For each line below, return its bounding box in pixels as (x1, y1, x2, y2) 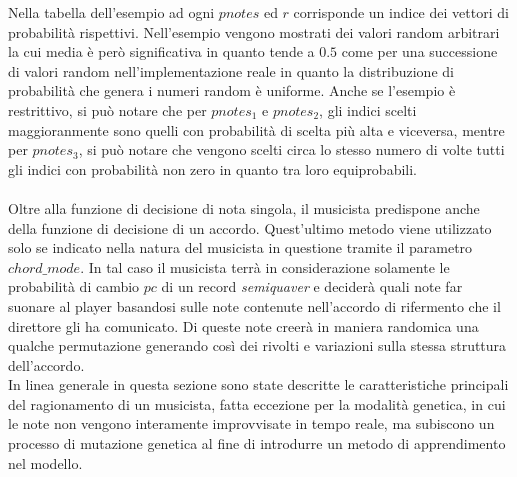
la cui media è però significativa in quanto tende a (8, 41, 315, 62)
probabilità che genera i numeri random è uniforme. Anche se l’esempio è (8, 80, 456, 101)
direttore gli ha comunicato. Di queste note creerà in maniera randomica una (8, 315, 479, 336)
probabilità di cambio (8, 276, 140, 297)
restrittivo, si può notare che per (8, 99, 207, 120)
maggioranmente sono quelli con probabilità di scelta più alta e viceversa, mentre (8, 119, 505, 140)
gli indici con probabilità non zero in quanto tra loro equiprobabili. (8, 158, 418, 179)
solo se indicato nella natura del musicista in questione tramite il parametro (8, 237, 473, 258)
